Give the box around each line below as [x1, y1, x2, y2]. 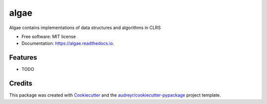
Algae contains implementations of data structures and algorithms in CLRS [9, 25, 161, 31]
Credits [9, 79, 33, 88]
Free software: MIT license [21, 34, 76, 39]
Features [9, 53, 37, 62]
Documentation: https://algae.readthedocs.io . [21, 40, 115, 46]
